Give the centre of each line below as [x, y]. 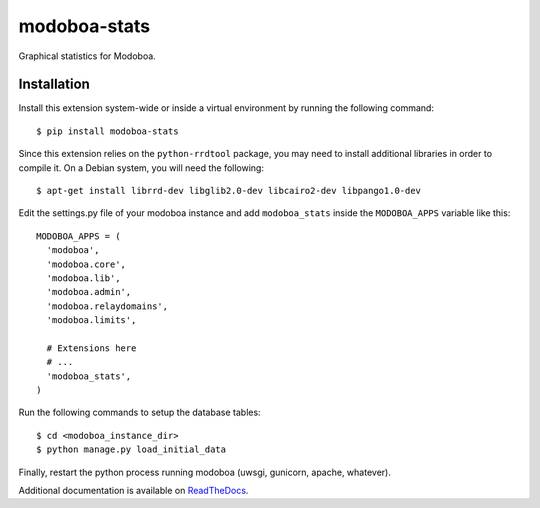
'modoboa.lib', [83, 278]
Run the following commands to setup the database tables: [139, 412]
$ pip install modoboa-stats [107, 131]
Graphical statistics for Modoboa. [87, 56]
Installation [54, 84]
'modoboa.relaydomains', [107, 306]
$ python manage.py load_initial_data [131, 449]
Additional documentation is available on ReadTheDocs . [133, 491]
